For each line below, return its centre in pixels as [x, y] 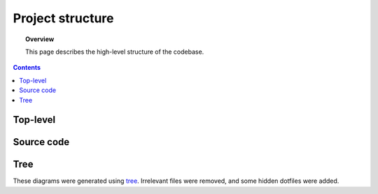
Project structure [63, 18]
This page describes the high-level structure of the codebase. [115, 52]
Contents [27, 68]
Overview [40, 39]
